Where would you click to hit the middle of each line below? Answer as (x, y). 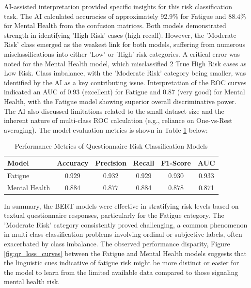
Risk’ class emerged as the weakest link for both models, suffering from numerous (125, 44)
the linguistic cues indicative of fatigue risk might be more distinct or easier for (122, 263)
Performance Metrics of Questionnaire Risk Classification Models (111, 146)
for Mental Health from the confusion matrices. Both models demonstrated (115, 25)
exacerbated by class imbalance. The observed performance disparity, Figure (117, 244)
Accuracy (73, 162)
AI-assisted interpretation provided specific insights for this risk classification (118, 6)
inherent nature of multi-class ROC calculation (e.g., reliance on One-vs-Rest (118, 120)
